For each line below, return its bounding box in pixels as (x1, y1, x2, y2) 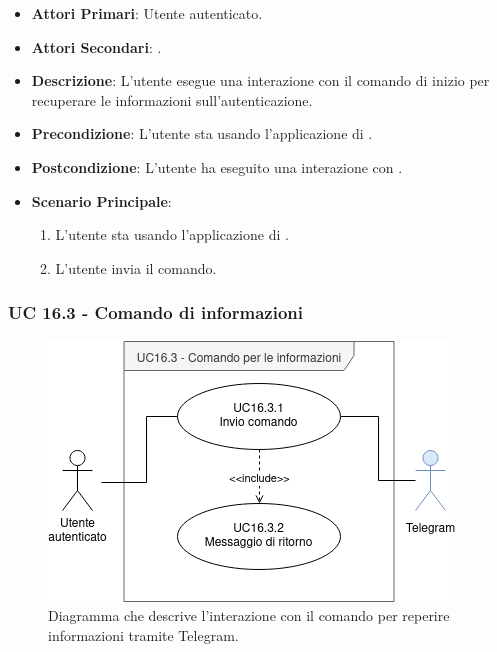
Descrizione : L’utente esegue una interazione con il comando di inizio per (31, 70, 490, 91)
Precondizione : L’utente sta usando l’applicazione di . (31, 123, 373, 144)
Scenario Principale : (31, 190, 172, 211)
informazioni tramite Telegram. (48, 624, 239, 645)
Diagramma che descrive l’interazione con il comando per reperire (48, 605, 450, 626)
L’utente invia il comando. (55, 257, 217, 278)
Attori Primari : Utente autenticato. (31, 3, 263, 23)
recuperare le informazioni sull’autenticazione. (31, 89, 313, 110)
